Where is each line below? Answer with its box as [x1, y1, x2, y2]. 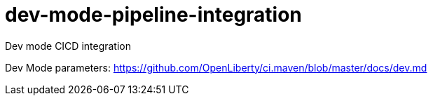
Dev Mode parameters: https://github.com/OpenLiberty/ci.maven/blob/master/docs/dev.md [5, 61, 427, 74]
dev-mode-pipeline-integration [5, 3, 302, 27]
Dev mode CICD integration [5, 39, 132, 52]
